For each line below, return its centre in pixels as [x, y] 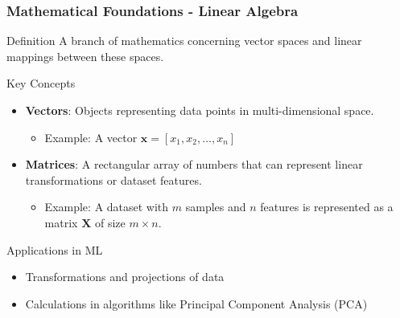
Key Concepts [41, 83]
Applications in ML [55, 249]
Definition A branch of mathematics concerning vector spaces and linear [184, 41]
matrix [61, 222]
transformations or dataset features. [113, 179]
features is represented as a [327, 207]
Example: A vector [91, 137]
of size [110, 222]
